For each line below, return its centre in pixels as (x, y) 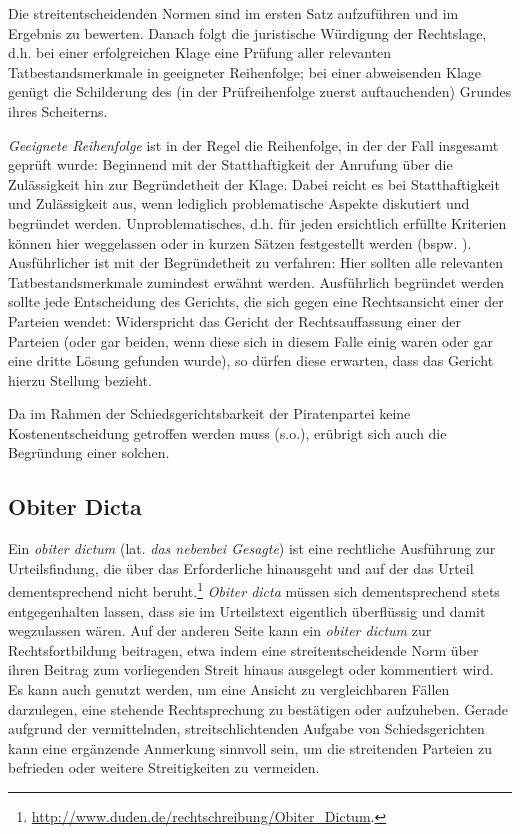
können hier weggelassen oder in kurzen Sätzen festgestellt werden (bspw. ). (240, 242)
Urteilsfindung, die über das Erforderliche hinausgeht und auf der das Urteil (241, 567)
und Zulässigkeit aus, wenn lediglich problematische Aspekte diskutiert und (239, 203)
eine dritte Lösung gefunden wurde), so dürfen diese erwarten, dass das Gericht (251, 360)
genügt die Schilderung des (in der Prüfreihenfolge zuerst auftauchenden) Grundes (260, 91)
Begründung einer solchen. (89, 452)
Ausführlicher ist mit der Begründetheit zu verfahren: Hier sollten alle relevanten (256, 262)
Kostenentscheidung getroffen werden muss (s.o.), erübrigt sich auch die (227, 432)
